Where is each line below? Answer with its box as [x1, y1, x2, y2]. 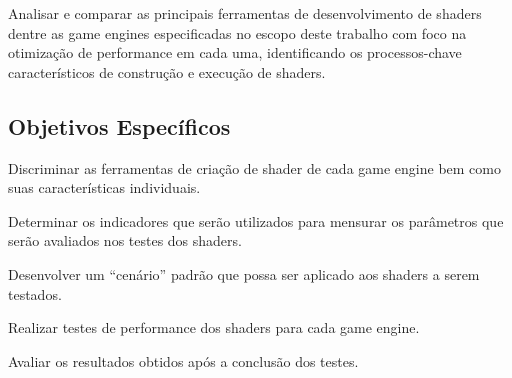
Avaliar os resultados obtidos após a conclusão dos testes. [8, 350, 359, 371]
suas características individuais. [8, 177, 201, 198]
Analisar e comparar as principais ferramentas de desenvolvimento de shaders [8, 3, 482, 23]
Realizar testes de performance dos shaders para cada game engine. [8, 317, 420, 338]
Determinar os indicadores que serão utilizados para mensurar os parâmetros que [8, 210, 504, 231]
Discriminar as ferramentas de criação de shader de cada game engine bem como [8, 157, 501, 178]
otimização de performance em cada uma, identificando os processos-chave [8, 42, 462, 63]
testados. [8, 283, 62, 304]
